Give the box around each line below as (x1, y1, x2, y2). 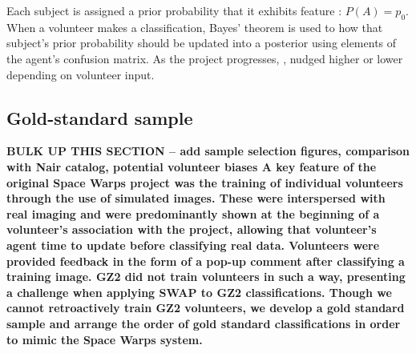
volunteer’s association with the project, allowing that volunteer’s (6, 221, 377, 238)
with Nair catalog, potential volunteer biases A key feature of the (6, 158, 377, 174)
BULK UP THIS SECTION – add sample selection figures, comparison (6, 142, 410, 159)
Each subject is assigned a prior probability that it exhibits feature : (6, 2, 342, 18)
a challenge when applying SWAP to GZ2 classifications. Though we (6, 283, 392, 300)
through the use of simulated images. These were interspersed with (6, 190, 386, 207)
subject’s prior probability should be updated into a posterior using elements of (6, 34, 397, 51)
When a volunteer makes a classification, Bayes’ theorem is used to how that (6, 18, 383, 35)
